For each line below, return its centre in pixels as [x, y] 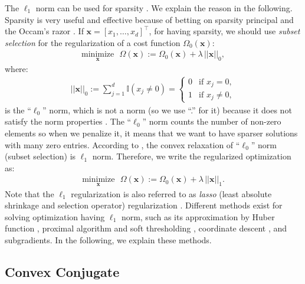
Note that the [29, 193]
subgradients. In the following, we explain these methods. [108, 239]
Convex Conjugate [62, 271]
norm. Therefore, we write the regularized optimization [192, 156]
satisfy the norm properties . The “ [68, 121]
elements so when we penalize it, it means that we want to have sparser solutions [151, 133]
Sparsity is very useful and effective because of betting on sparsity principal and [149, 19]
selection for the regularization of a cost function [93, 42]
